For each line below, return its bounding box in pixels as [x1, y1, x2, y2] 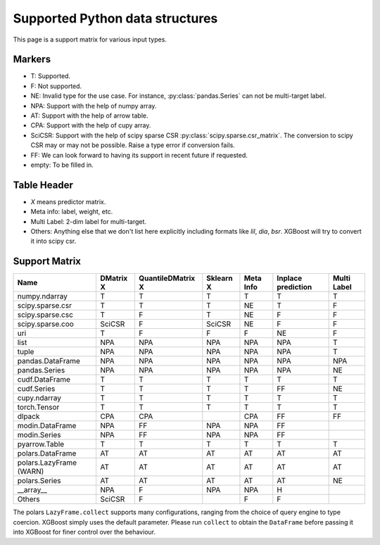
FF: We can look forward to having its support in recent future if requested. [30, 151, 248, 159]
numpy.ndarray [17, 292, 68, 301]
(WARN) [17, 467, 44, 477]
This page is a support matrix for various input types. [13, 35, 167, 44]
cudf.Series [17, 384, 56, 394]
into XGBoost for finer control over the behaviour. [13, 528, 156, 537]
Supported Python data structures [13, 11, 218, 26]
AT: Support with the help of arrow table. [30, 111, 148, 120]
